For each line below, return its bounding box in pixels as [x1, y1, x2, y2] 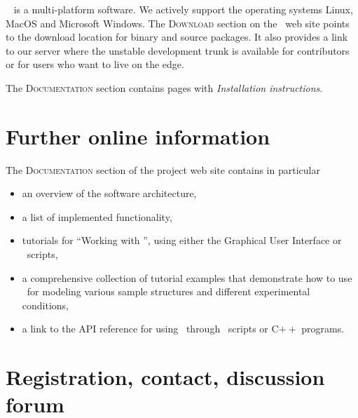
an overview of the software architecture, [22, 186, 197, 201]
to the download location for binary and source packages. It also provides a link [6, 29, 348, 44]
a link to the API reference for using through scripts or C [22, 321, 279, 336]
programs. [301, 321, 345, 336]
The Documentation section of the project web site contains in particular [6, 162, 320, 177]
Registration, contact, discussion [6, 363, 325, 391]
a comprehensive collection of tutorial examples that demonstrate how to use [22, 270, 352, 285]
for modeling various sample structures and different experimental [27, 284, 310, 299]
